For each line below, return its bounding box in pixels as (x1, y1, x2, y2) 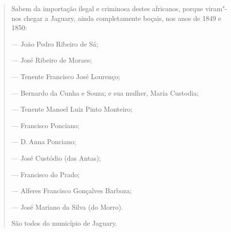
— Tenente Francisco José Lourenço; (11, 71, 120, 81)
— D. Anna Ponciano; (11, 136, 76, 147)
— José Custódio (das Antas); (11, 152, 101, 163)
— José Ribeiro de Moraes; (11, 55, 92, 65)
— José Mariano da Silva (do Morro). (11, 201, 123, 212)
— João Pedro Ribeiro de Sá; (11, 38, 98, 49)
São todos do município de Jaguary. (11, 218, 117, 228)
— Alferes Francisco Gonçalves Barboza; (11, 185, 132, 196)
